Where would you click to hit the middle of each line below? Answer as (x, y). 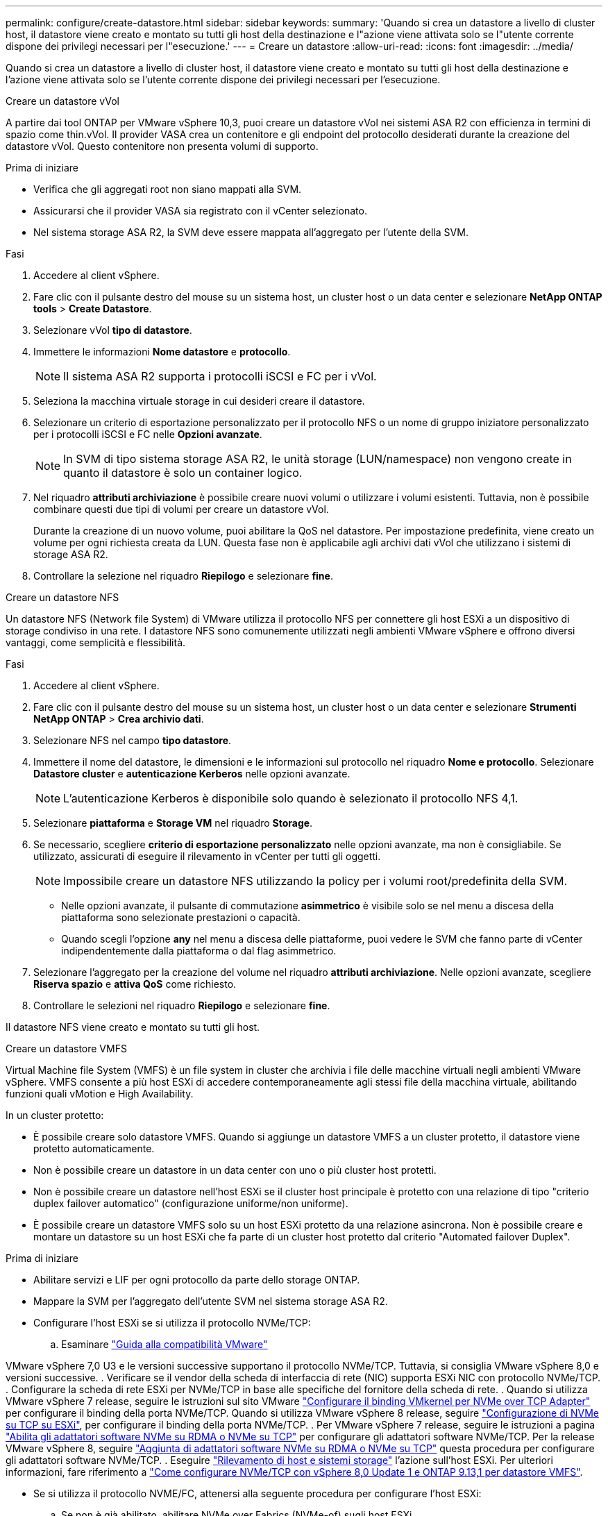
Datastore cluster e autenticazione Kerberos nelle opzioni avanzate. (192, 774)
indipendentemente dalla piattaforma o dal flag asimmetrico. (199, 951)
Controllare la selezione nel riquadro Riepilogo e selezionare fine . (183, 576)
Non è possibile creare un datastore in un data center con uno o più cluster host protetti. (235, 1170)
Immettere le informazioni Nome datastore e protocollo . (162, 352)
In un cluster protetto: (55, 1115)
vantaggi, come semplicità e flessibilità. (96, 642)
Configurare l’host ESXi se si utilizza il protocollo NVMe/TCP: (172, 1323)
